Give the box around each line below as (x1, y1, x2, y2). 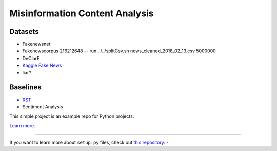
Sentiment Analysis (22, 103, 63, 110)
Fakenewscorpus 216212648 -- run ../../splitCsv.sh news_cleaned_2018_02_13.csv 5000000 (22, 48, 216, 54)
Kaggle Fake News (22, 62, 62, 69)
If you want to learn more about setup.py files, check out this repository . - (9, 139, 169, 146)
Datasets (9, 27, 39, 36)
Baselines (9, 83, 42, 92)
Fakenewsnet (22, 41, 51, 47)
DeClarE (22, 55, 40, 61)
